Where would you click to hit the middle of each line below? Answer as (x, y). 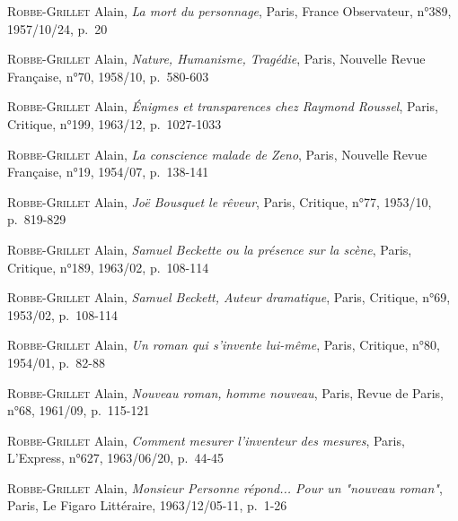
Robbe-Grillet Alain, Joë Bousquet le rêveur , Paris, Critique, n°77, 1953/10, (220, 201)
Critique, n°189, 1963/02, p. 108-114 (108, 267)
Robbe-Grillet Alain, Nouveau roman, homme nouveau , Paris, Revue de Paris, (225, 392)
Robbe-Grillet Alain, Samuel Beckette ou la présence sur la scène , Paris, (210, 249)
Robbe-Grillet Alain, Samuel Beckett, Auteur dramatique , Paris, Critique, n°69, (229, 297)
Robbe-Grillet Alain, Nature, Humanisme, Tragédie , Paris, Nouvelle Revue (216, 59)
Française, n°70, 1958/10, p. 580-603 (108, 76)
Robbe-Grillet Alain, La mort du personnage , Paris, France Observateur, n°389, (229, 11)
